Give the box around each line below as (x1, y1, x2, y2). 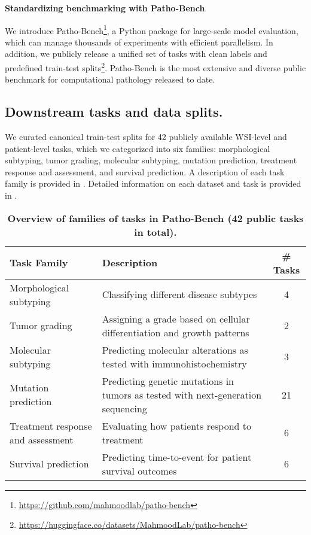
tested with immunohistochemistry (102, 356, 247, 370)
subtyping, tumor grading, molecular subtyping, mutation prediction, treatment (5, 154, 297, 166)
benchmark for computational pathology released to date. (5, 73, 215, 86)
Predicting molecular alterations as (102, 342, 248, 357)
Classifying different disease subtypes (102, 287, 257, 302)
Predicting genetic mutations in (102, 373, 234, 388)
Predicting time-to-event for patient (102, 449, 252, 464)
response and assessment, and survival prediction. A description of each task (5, 165, 285, 178)
